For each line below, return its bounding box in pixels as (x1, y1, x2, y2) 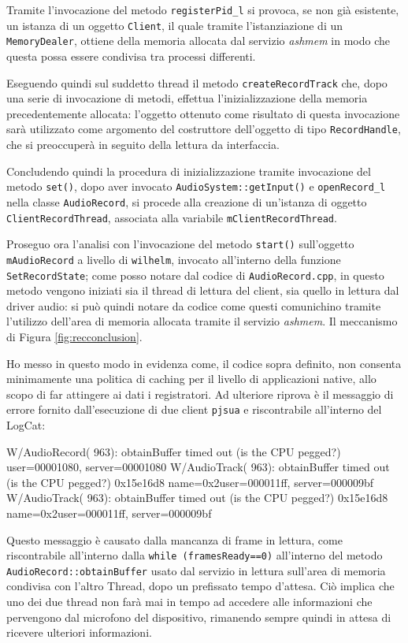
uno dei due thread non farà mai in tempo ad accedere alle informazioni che (6, 593, 373, 610)
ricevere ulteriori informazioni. (6, 624, 152, 641)
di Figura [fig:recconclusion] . (6, 328, 143, 344)
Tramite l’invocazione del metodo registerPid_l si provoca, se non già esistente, (6, 2, 399, 17)
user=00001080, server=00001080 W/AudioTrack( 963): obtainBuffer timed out (6, 459, 390, 475)
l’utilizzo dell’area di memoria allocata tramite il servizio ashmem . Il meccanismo (6, 313, 398, 329)
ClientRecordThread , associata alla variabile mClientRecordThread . (6, 209, 337, 225)
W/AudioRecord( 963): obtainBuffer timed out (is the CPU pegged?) (6, 443, 341, 459)
